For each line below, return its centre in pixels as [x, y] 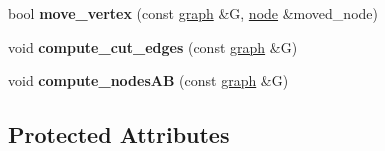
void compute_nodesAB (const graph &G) [148, 80]
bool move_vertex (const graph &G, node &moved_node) [193, 13]
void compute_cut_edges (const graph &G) [153, 46]
